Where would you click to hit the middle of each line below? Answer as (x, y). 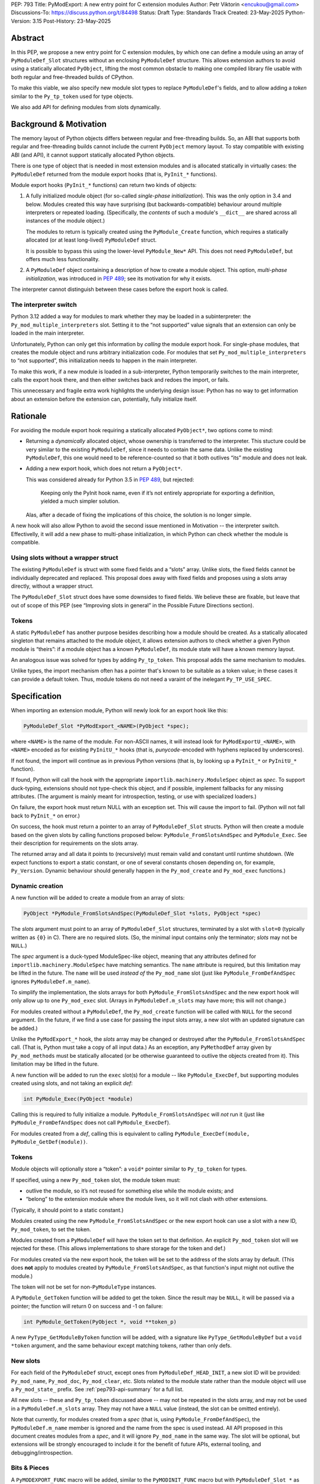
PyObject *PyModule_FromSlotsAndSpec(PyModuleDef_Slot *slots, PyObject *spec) (142, 914)
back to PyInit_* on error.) (45, 816)
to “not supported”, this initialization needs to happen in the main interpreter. (104, 361)
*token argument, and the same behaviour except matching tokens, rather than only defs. (121, 1346)
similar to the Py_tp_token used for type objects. (72, 96)
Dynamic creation (37, 886)
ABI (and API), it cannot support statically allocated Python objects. (93, 155)
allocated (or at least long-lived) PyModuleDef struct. (91, 240)
